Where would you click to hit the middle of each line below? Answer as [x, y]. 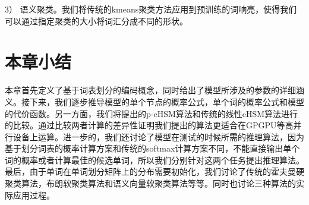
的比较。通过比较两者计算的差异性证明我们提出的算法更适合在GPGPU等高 [149, 125]
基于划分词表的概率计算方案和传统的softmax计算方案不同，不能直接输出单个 [152, 148]
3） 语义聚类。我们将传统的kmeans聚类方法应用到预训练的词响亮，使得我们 [151, 9]
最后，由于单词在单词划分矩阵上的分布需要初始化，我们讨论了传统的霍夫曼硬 [154, 171]
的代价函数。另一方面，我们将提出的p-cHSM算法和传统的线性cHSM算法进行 [152, 113]
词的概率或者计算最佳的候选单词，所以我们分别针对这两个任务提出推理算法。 [154, 160]
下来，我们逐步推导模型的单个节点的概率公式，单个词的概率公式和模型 [167, 101]
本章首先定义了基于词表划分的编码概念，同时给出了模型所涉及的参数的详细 [150, 90]
